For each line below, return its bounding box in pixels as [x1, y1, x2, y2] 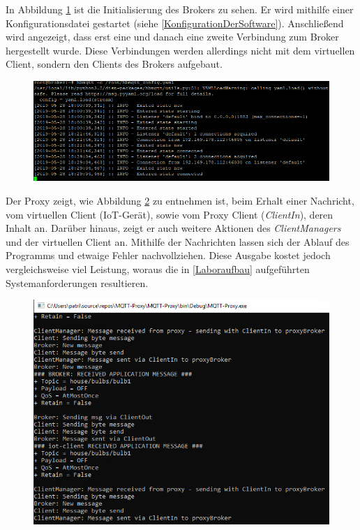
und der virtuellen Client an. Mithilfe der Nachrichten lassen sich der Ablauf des [6, 234, 350, 249]
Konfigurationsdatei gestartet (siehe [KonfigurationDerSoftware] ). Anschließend [6, 15, 344, 30]
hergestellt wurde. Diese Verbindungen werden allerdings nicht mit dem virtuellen [6, 43, 355, 57]
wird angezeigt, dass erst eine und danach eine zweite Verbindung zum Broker [6, 29, 339, 44]
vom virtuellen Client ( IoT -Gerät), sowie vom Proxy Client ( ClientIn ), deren [6, 207, 333, 221]
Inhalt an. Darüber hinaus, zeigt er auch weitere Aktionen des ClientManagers [6, 221, 341, 235]
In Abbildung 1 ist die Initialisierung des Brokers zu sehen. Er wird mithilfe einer [6, 2, 354, 16]
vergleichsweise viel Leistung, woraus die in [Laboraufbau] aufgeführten [6, 261, 310, 276]
